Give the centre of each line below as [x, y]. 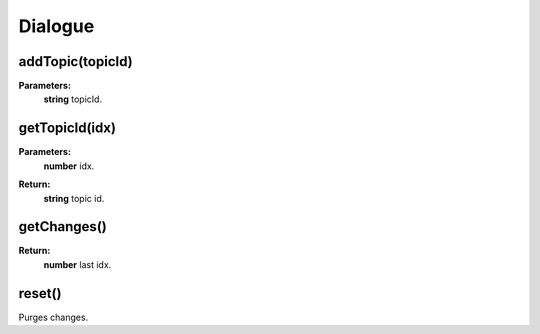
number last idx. [77, 264]
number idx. [69, 166]
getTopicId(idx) [67, 128]
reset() [40, 293]
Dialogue [56, 26]
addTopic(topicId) [76, 61]
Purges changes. [53, 317]
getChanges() [62, 226]
